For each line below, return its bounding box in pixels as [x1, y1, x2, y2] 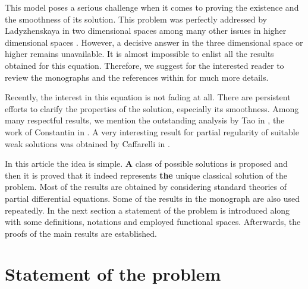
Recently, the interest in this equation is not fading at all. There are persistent [5, 91, 291, 103]
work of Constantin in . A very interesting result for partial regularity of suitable [5, 125, 299, 138]
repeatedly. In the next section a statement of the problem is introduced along [5, 204, 290, 216]
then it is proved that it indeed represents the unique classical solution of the [5, 169, 288, 181]
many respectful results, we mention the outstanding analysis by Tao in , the [5, 114, 285, 126]
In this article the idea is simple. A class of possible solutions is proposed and [5, 157, 288, 170]
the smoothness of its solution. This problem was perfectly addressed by [5, 12, 268, 25]
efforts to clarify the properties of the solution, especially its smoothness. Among [5, 102, 299, 115]
